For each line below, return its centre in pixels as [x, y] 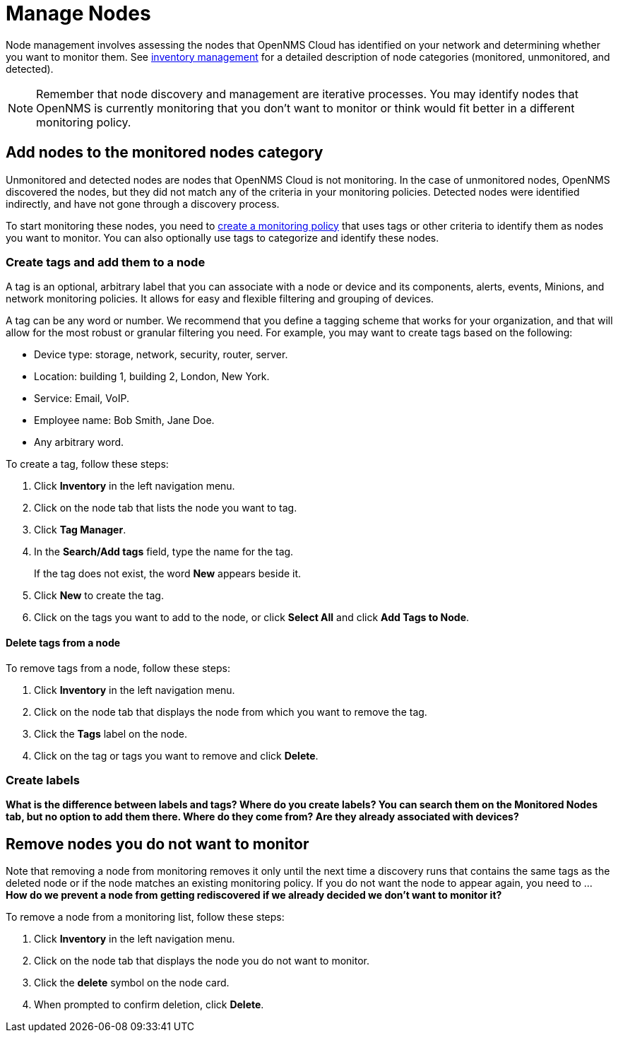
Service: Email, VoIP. [82, 399]
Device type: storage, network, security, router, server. [161, 355]
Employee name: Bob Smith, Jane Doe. [124, 420]
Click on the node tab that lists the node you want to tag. [166, 508]
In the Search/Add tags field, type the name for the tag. [164, 552]
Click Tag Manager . [80, 530]
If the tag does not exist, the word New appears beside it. [168, 574]
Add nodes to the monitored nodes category [165, 153]
